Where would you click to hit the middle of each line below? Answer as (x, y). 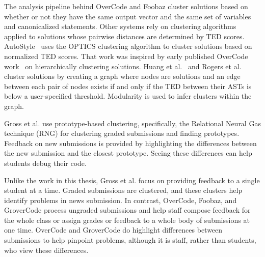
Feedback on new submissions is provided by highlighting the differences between (130, 143)
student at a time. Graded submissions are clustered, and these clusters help (123, 190)
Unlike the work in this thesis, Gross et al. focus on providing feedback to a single (132, 180)
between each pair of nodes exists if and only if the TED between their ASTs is (128, 86)
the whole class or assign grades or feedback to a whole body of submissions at (127, 220)
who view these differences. (46, 250)
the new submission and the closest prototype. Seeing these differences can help (128, 153)
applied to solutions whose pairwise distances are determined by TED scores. (124, 36)
